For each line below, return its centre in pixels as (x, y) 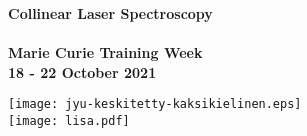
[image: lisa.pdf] (69, 121)
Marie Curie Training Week (105, 52)
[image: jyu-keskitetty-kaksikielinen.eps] (155, 104)
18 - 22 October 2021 (82, 71)
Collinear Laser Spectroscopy (110, 13)
